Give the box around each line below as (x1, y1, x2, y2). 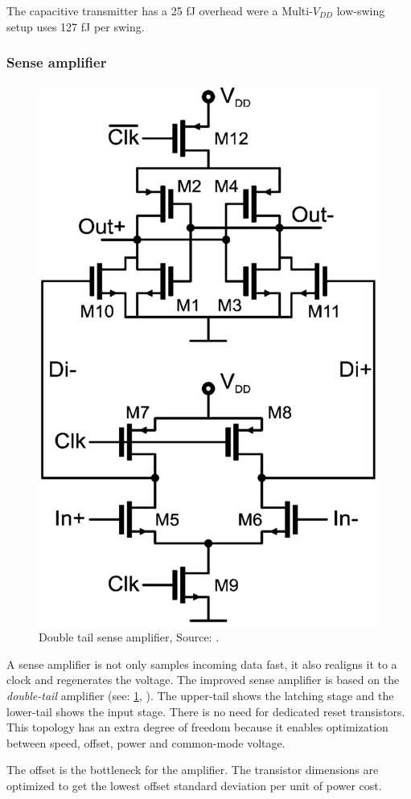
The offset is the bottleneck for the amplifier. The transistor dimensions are (6, 761, 379, 778)
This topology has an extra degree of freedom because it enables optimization (6, 719, 388, 735)
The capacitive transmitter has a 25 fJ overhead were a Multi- (6, 2, 313, 18)
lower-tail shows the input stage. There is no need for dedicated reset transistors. (6, 703, 405, 719)
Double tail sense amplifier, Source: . (39, 629, 220, 645)
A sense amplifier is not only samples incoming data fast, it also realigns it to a (6, 655, 397, 672)
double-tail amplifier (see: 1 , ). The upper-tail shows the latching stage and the (6, 686, 394, 703)
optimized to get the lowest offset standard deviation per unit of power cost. (6, 776, 382, 793)
